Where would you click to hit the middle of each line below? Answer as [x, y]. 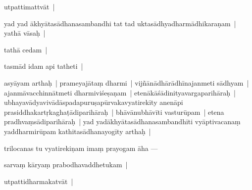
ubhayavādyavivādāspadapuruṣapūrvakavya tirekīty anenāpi [94, 102]
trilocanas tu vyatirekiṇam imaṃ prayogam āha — [81, 148]
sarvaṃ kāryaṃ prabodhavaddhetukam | [66, 165]
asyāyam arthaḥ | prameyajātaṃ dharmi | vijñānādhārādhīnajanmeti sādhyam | [126, 82]
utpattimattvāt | [29, 6]
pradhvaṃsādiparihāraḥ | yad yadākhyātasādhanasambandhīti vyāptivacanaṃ [122, 121]
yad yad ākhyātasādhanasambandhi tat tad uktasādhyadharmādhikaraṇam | [120, 23]
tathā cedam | [26, 49]
